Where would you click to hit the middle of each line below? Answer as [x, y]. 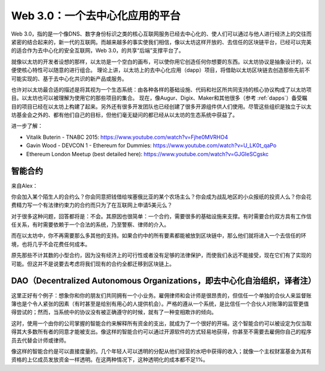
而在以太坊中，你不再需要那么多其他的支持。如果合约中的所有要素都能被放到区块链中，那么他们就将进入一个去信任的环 [159, 236]
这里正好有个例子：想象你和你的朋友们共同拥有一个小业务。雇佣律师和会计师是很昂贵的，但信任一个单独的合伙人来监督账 [161, 295]
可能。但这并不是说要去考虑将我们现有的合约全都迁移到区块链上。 [93, 264]
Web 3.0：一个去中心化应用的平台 [96, 16]
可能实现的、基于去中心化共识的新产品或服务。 [69, 78]
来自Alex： [25, 185]
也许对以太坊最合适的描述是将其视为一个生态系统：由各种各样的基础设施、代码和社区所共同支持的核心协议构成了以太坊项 [161, 89]
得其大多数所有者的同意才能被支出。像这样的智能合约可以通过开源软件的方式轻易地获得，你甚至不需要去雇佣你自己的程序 [161, 332]
